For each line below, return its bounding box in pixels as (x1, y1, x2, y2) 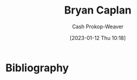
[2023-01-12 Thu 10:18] (69, 34, 126, 41)
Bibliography (5, 61, 69, 74)
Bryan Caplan (64, 4, 132, 17)
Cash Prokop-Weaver (71, 23, 124, 30)
